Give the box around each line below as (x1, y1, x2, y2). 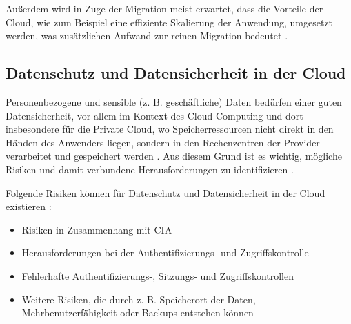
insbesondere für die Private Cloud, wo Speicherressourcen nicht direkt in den (6, 122, 334, 136)
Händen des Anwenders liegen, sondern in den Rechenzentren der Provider (6, 135, 320, 149)
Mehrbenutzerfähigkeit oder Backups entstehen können (21, 305, 254, 320)
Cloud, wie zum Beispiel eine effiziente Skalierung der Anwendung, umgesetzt (6, 15, 333, 29)
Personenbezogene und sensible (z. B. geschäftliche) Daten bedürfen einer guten (6, 94, 342, 108)
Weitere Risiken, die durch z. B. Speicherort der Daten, (21, 292, 256, 306)
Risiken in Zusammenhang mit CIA (21, 222, 172, 236)
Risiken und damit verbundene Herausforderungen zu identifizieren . (6, 162, 294, 176)
